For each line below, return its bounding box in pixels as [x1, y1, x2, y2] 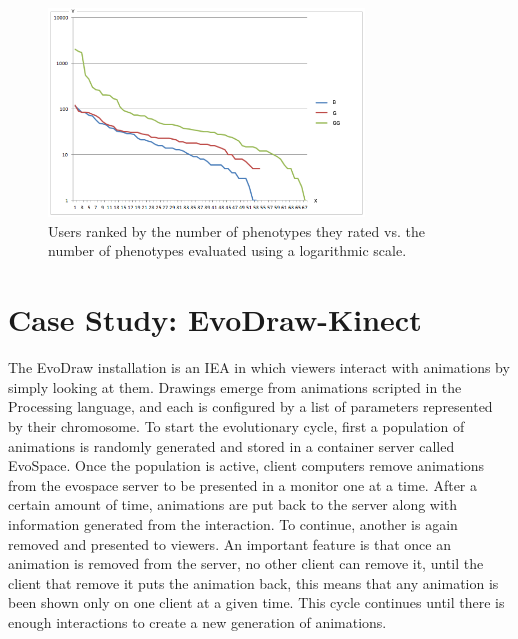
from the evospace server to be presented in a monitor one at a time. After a [8, 474, 478, 495]
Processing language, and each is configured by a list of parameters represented [8, 396, 493, 417]
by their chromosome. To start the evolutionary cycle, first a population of [8, 415, 465, 436]
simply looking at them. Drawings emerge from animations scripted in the [8, 376, 462, 397]
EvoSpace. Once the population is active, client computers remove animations [8, 455, 485, 476]
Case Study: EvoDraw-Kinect [8, 299, 422, 340]
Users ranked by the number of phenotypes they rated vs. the [48, 220, 425, 241]
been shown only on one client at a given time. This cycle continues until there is [8, 592, 505, 613]
